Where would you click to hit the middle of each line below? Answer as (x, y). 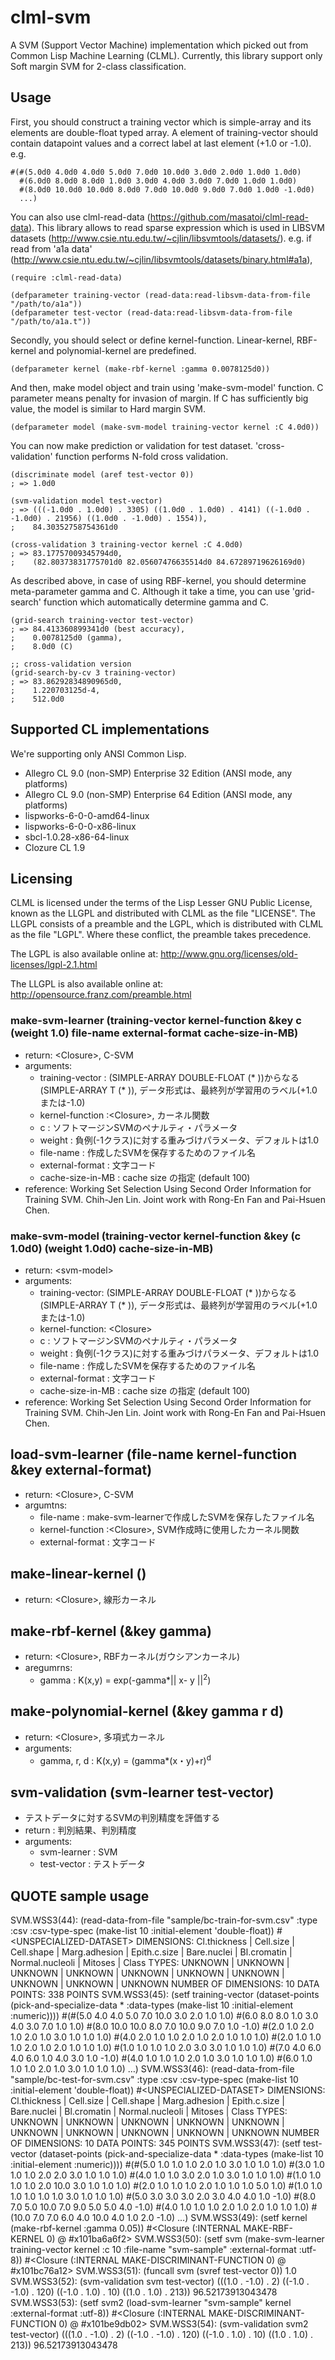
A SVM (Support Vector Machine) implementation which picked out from (159, 45)
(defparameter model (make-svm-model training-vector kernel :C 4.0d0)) (165, 427)
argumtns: (46, 1505)
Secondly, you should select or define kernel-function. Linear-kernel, (152, 340)
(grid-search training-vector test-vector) (102, 620)
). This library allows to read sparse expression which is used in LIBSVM (176, 227)
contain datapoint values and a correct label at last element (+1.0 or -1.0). (161, 143)
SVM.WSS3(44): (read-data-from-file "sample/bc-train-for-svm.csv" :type (164, 1920)
